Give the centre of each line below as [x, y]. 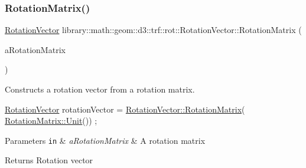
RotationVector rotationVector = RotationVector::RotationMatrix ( [125, 109]
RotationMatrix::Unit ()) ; [51, 121]
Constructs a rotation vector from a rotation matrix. [100, 89]
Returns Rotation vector [49, 160]
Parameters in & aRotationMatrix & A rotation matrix [105, 140]
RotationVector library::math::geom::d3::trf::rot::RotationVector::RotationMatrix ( [153, 30]
